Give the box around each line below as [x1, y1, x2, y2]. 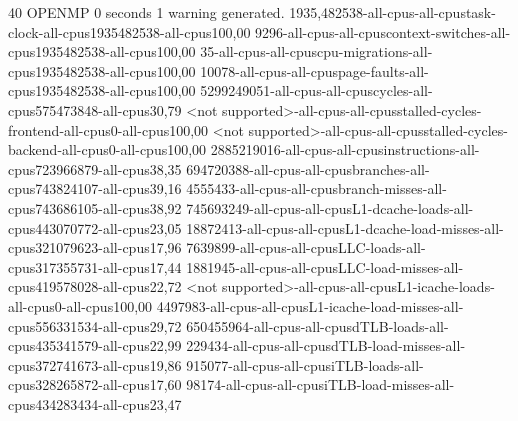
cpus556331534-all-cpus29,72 [8, 315, 182, 336]
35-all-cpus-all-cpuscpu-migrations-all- [200, 41, 433, 62]
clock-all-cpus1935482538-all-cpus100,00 [8, 21, 251, 42]
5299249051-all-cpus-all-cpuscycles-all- [200, 80, 433, 101]
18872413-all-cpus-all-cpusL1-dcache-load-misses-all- [186, 217, 504, 238]
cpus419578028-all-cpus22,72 [8, 276, 182, 297]
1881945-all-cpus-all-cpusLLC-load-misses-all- [186, 256, 464, 277]
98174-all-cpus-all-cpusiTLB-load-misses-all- [186, 374, 455, 395]
